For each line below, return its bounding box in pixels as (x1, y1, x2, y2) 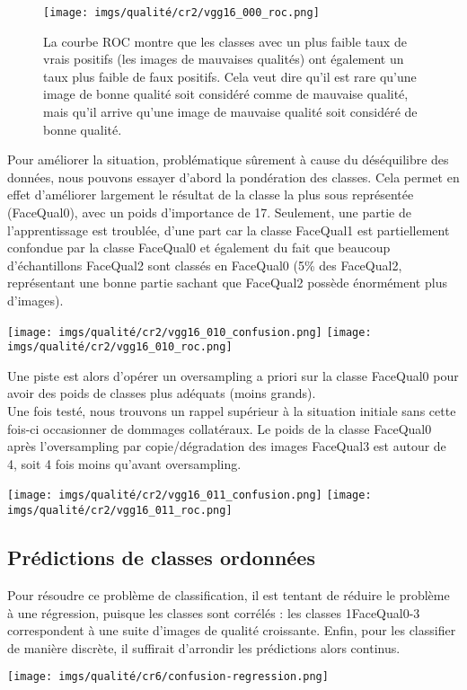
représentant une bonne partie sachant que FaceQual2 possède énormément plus (7, 273, 447, 292)
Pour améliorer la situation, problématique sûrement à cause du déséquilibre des (7, 150, 449, 169)
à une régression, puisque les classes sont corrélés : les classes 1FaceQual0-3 (7, 603, 420, 622)
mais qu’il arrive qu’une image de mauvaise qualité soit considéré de (43, 102, 418, 121)
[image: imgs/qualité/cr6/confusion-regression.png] (7, 670, 329, 684)
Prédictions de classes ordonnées (7, 544, 315, 571)
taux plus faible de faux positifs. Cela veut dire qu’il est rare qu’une (43, 66, 417, 85)
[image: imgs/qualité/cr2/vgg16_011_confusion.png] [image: (7, 489, 372, 502)
